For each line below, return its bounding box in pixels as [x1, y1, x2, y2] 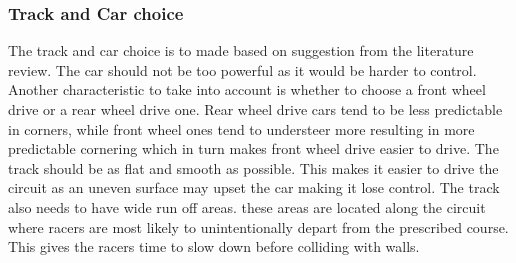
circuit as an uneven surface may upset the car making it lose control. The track [8, 177, 500, 198]
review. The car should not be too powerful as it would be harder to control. [8, 59, 477, 80]
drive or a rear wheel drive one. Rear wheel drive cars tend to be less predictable [8, 99, 503, 119]
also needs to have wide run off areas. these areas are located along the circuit [8, 196, 486, 217]
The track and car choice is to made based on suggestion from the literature [8, 40, 474, 61]
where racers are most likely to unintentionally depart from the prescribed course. [8, 216, 509, 237]
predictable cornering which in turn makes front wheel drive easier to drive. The [8, 138, 499, 159]
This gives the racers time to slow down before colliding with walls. [8, 236, 420, 257]
